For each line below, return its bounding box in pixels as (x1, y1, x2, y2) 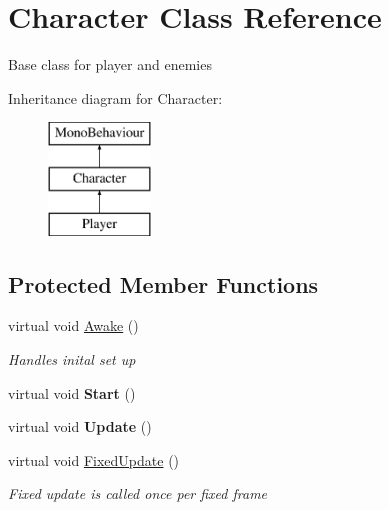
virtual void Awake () (8, 315, 139, 336)
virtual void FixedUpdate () (8, 449, 180, 470)
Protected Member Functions (8, 268, 319, 299)
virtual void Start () (8, 382, 136, 403)
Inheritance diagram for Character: (8, 87, 223, 108)
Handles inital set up (8, 349, 136, 370)
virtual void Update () (8, 416, 152, 437)
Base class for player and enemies (8, 54, 212, 75)
